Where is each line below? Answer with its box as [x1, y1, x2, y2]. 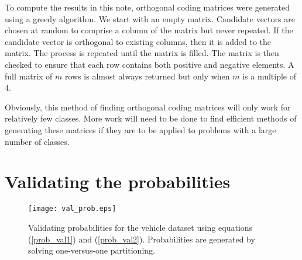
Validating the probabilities [5, 169, 231, 193]
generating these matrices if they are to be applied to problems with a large [5, 123, 276, 136]
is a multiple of [242, 70, 297, 82]
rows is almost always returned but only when [64, 70, 230, 82]
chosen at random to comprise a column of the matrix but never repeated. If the [5, 24, 293, 36]
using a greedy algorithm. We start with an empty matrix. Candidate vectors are [5, 12, 295, 25]
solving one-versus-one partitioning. [28, 244, 155, 256]
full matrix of [5, 70, 53, 82]
